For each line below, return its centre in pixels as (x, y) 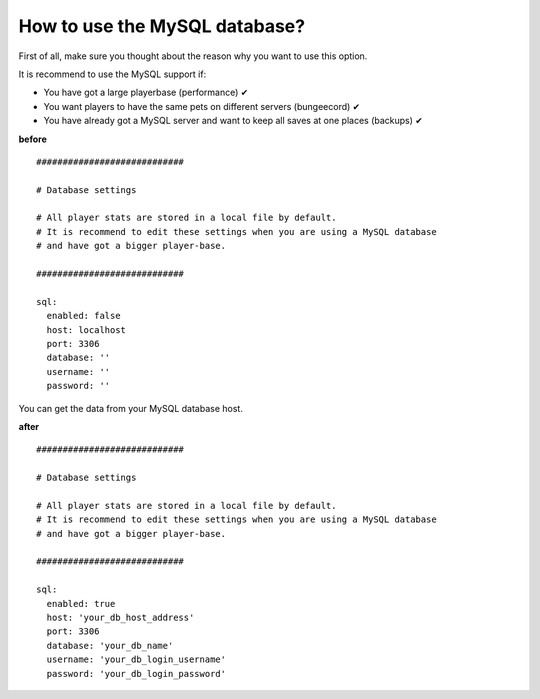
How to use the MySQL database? (161, 26)
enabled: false (83, 316)
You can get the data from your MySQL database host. (131, 408)
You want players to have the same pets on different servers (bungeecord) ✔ (202, 106)
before (32, 139)
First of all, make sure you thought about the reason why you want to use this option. (193, 56)
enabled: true (81, 603)
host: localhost (86, 329)
